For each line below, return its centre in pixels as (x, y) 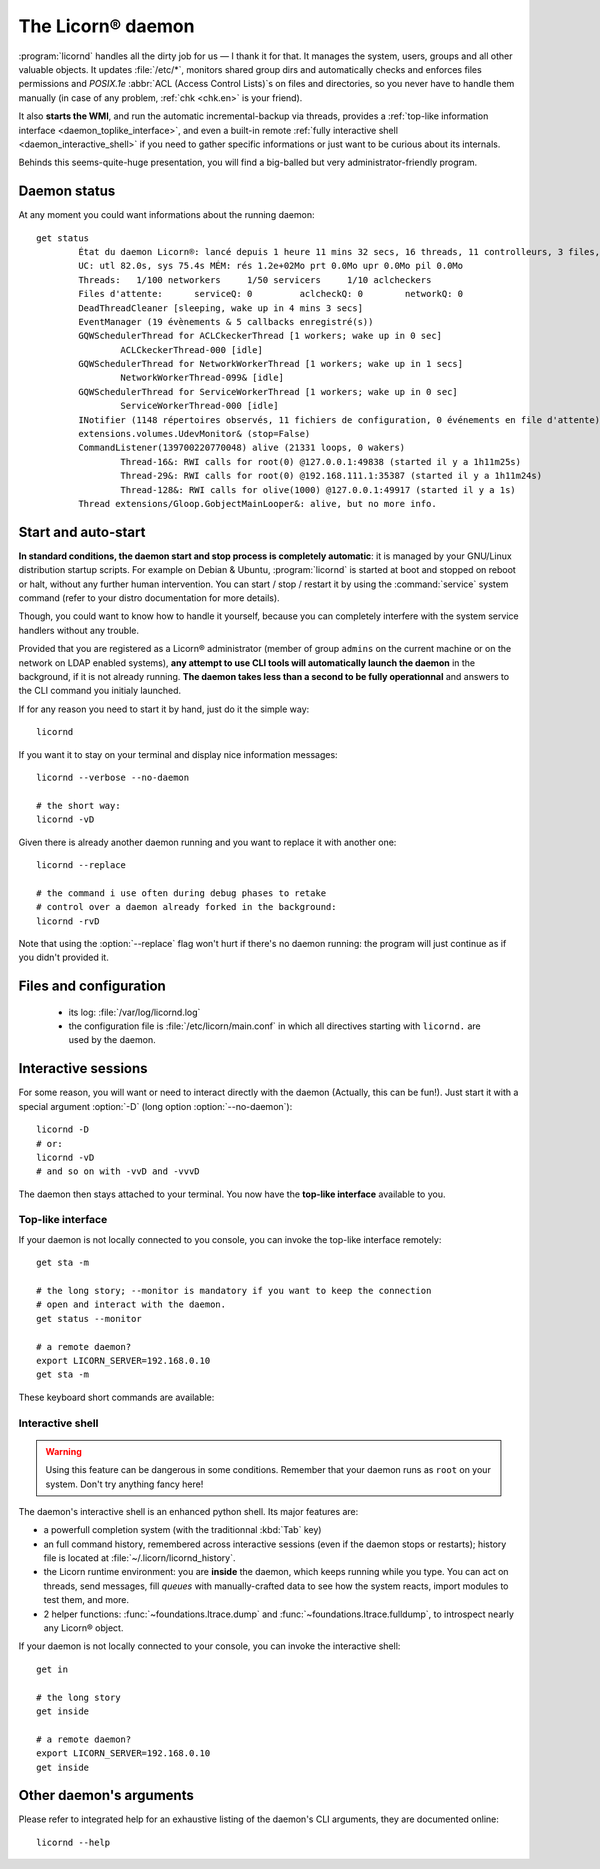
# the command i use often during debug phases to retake (181, 893)
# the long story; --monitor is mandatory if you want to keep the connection (234, 1291)
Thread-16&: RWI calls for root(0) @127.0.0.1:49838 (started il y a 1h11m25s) (321, 461)
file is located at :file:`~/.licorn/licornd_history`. (139, 1558)
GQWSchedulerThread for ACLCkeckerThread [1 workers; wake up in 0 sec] (260, 336)
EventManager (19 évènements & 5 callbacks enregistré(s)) (226, 321)
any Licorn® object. (83, 1628)
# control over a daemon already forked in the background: (186, 907)
